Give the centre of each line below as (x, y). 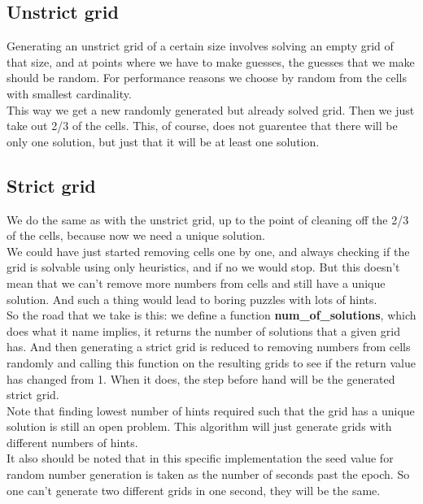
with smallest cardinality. (69, 93)
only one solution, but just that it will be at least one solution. (163, 141)
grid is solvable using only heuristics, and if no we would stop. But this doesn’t (203, 267)
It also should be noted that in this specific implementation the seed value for (200, 458)
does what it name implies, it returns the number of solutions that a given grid (203, 330)
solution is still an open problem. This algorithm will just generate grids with (199, 426)
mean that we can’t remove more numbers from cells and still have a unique (196, 282)
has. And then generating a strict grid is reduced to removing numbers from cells (209, 347)
